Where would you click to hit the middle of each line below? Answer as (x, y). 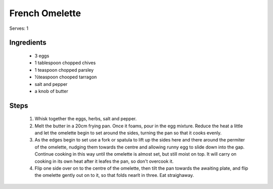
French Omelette (45, 13)
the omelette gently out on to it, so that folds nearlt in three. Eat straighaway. (114, 175)
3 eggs (42, 56)
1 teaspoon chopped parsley (64, 70)
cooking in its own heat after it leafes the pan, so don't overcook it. (104, 161)
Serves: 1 (19, 28)
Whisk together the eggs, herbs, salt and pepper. (86, 119)
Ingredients (28, 43)
